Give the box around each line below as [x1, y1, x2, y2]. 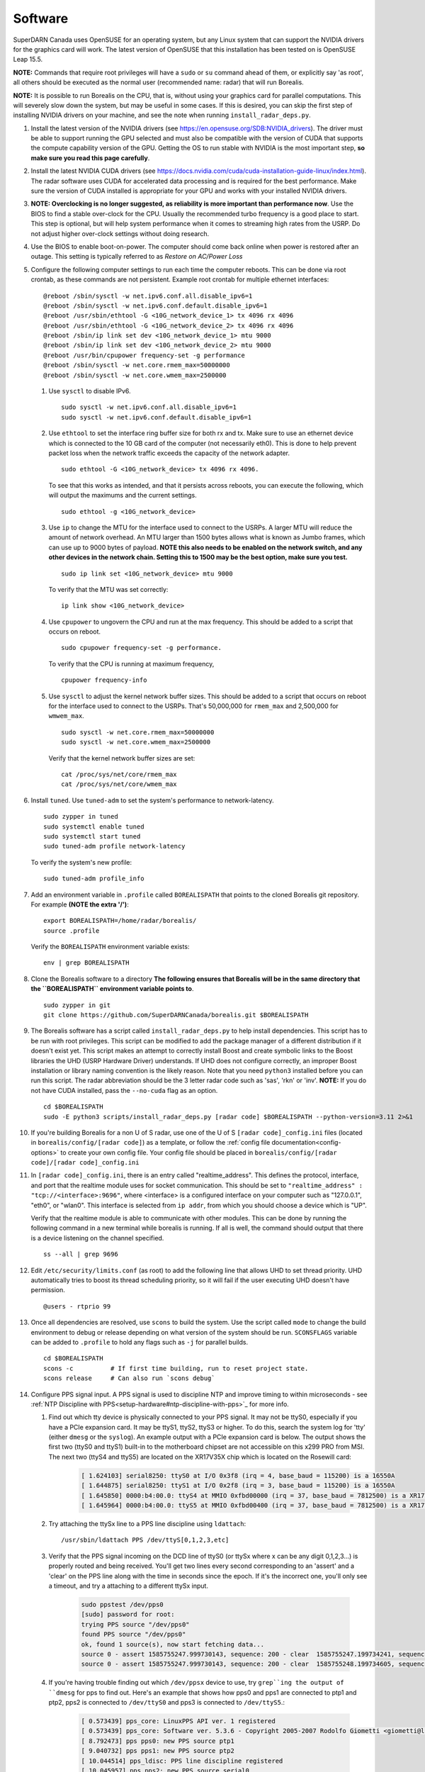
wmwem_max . [48, 712, 84, 720]
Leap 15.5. [13, 55, 43, 64]
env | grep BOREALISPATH [43, 959, 130, 967]
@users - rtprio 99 [43, 1302, 111, 1311]
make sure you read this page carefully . [30, 153, 150, 162]
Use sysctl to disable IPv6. [48, 387, 131, 396]
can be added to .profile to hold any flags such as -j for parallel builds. [30, 1338, 248, 1346]
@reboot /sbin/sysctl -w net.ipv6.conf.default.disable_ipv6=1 [43, 301, 268, 310]
